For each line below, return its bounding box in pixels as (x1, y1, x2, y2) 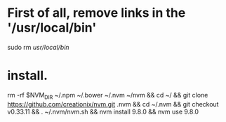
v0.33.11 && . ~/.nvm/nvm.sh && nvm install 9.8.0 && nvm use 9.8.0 (7, 107, 199, 116)
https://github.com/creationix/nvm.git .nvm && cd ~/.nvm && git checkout (7, 100, 219, 108)
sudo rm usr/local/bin (7, 43, 69, 51)
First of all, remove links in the (7, 5, 186, 21)
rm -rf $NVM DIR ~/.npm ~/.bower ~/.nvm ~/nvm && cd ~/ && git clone (7, 90, 208, 101)
